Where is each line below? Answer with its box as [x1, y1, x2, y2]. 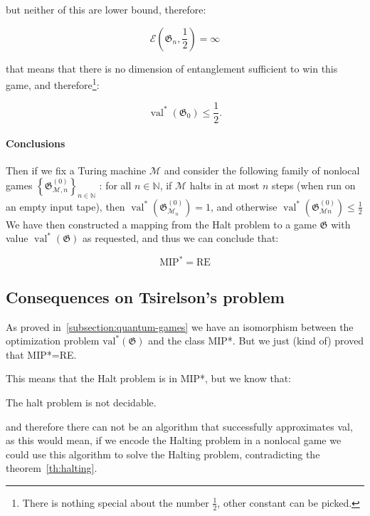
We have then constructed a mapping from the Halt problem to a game [6, 216, 317, 231]
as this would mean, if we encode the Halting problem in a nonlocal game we [6, 433, 342, 448]
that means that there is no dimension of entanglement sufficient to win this [6, 60, 338, 75]
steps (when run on [271, 177, 356, 192]
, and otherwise [210, 199, 277, 214]
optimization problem [6, 333, 100, 348]
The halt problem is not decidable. [6, 394, 157, 409]
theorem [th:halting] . [6, 460, 97, 475]
